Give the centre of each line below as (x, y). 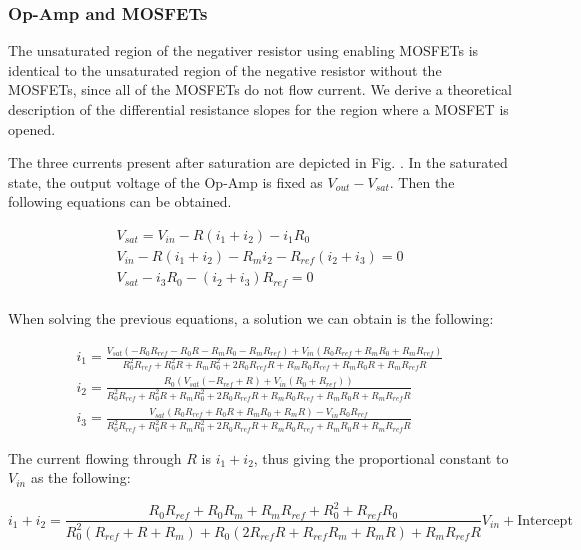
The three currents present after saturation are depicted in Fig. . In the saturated (258, 162)
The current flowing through (95, 457)
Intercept (545, 520)
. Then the (422, 181)
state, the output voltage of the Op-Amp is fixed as (165, 181)
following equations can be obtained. (120, 201)
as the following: (80, 477)
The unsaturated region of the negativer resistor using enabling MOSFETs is (243, 50)
